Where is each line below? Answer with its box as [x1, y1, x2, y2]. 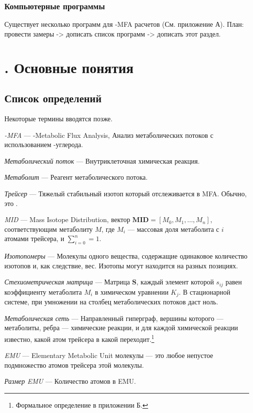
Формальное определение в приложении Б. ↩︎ [16, 400, 148, 410]
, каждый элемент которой [136, 277, 214, 287]
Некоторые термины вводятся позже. [4, 113, 113, 123]
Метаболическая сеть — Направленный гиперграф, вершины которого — [4, 313, 223, 323]
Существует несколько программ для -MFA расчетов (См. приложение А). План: [4, 19, 244, 29]
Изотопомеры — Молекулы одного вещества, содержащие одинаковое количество [4, 251, 248, 261]
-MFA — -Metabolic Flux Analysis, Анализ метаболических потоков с [4, 130, 214, 140]
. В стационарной [179, 286, 231, 297]
